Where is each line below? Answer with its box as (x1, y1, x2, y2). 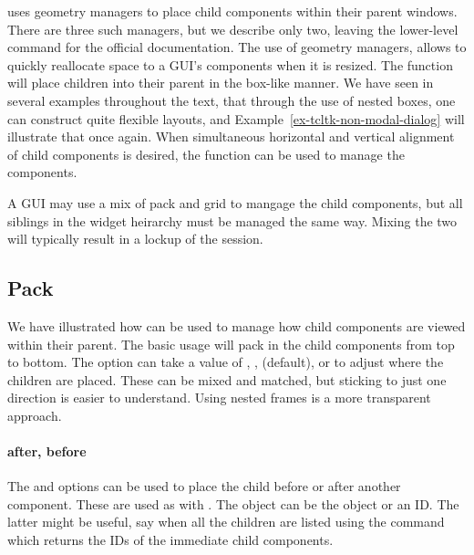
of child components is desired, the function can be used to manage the (7, 144, 405, 163)
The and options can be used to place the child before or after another (7, 476, 401, 496)
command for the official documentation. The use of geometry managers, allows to (7, 37, 467, 57)
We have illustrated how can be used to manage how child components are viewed (7, 316, 466, 335)
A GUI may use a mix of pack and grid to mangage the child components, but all (7, 193, 463, 212)
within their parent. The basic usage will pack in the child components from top (7, 334, 455, 353)
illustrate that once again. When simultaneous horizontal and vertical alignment (7, 127, 455, 146)
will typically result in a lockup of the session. (7, 229, 263, 248)
